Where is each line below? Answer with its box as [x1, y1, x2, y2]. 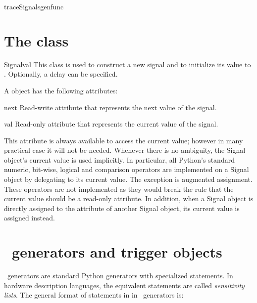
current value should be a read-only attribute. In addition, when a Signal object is [4, 193, 254, 204]
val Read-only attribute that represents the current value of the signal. [4, 119, 218, 129]
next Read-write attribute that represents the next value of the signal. [4, 102, 217, 112]
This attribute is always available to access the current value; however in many [4, 135, 243, 145]
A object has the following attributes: [4, 85, 118, 95]
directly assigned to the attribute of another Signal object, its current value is [4, 203, 240, 213]
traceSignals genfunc [4, 1, 64, 11]
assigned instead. [4, 213, 55, 223]
